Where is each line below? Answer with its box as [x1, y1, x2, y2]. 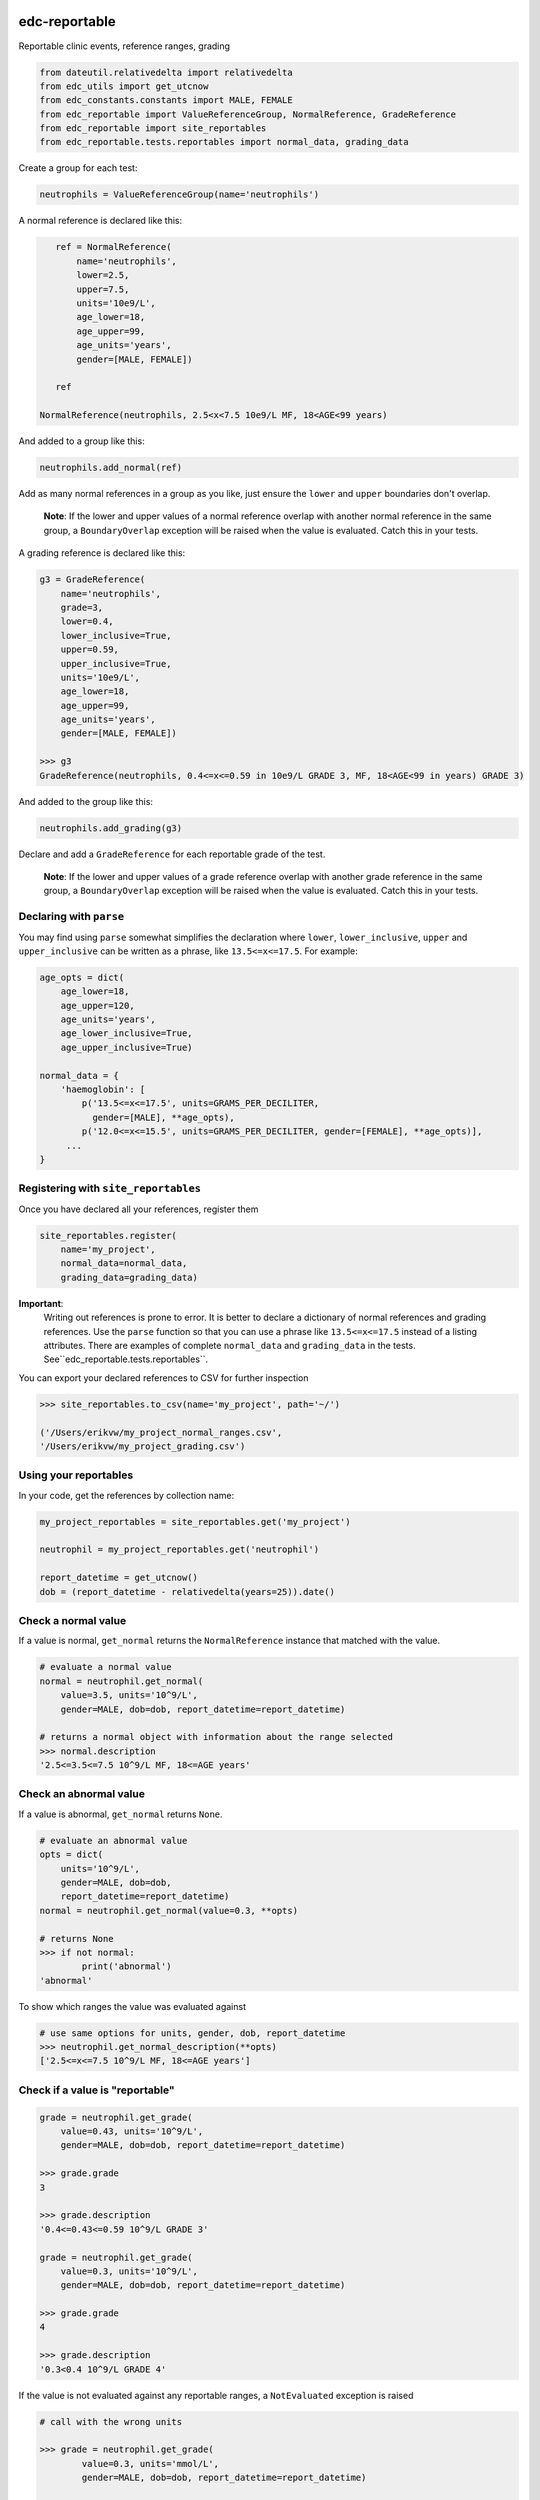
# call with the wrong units [39, 2416, 183, 2427]
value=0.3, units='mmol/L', [81, 2458, 220, 2469]
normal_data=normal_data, [60, 1258, 188, 1269]
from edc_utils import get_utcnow [39, 80, 209, 92]
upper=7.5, [76, 283, 130, 295]
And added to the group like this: [18, 795, 154, 807]
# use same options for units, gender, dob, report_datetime [39, 2027, 346, 2039]
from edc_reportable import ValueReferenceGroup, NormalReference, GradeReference [39, 108, 457, 120]
